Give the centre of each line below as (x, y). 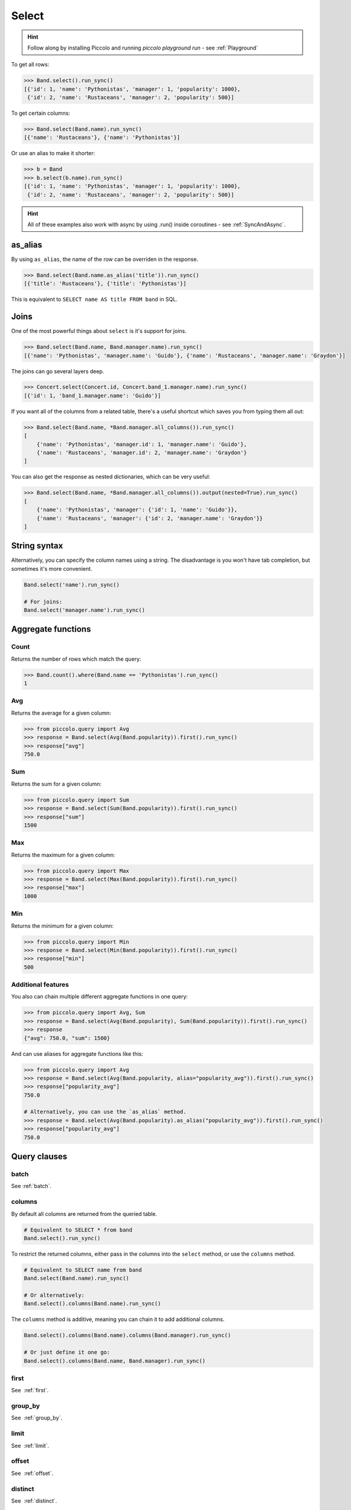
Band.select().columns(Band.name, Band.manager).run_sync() (115, 1361)
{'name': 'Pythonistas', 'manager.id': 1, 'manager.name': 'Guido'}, (142, 444)
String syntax (37, 546)
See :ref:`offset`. (32, 1473)
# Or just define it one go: (67, 1352)
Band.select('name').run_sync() (72, 585)
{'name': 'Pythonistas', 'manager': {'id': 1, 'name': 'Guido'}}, (137, 510)
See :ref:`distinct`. (34, 1500)
